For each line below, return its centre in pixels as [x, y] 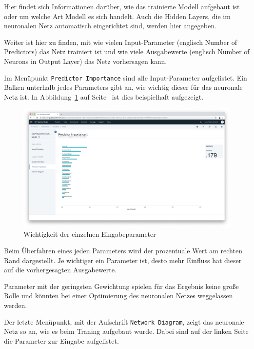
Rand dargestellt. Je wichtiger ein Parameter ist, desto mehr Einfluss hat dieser [123, 260]
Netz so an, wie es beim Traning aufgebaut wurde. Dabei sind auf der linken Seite [126, 331]
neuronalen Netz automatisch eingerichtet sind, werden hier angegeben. [110, 26]
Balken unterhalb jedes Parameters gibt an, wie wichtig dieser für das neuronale [123, 87]
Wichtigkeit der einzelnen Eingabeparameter [90, 234]
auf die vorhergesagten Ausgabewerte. [60, 270]
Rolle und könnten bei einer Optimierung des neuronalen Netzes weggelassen [118, 296]
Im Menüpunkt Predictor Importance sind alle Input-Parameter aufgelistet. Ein [126, 77]
